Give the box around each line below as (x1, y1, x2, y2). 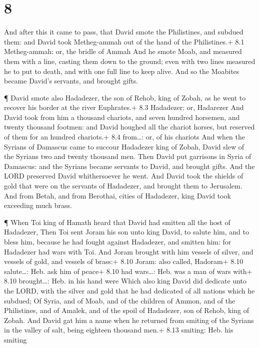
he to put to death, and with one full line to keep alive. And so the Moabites (4, 65, 239, 76)
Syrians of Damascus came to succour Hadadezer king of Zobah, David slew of (4, 141, 244, 151)
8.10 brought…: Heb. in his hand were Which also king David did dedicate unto (4, 275, 247, 286)
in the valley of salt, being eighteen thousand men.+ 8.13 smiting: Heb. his (4, 324, 233, 335)
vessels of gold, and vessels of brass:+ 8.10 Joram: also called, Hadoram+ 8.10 (4, 256, 243, 266)
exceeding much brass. (4, 200, 72, 210)
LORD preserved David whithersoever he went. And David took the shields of (4, 170, 243, 181)
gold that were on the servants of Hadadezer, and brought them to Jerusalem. (4, 180, 242, 191)
